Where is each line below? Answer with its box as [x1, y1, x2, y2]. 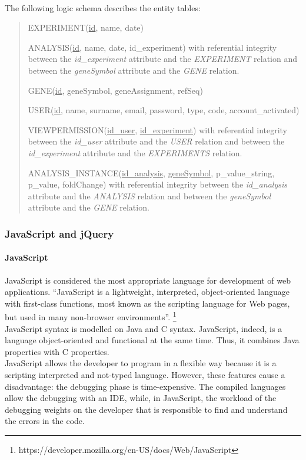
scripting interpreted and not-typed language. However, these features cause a [5, 368, 285, 380]
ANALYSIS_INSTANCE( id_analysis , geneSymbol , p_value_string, [28, 166, 275, 179]
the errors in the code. [5, 415, 85, 427]
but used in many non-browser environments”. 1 [5, 309, 177, 323]
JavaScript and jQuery [5, 226, 114, 241]
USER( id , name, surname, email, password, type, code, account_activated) [28, 104, 300, 116]
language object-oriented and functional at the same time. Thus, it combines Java [5, 334, 300, 346]
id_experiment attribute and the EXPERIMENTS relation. [28, 146, 242, 159]
